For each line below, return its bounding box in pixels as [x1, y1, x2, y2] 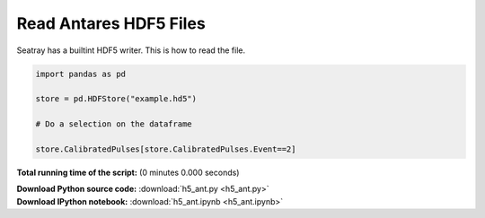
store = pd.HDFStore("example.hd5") [35, 94, 198, 104]
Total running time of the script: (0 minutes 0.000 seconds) [16, 167, 240, 178]
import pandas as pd [35, 68, 126, 79]
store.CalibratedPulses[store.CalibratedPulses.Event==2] [35, 144, 296, 154]
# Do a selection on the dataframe [35, 119, 192, 129]
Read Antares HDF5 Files [16, 13, 206, 33]
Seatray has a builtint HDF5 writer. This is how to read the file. [16, 45, 246, 56]
